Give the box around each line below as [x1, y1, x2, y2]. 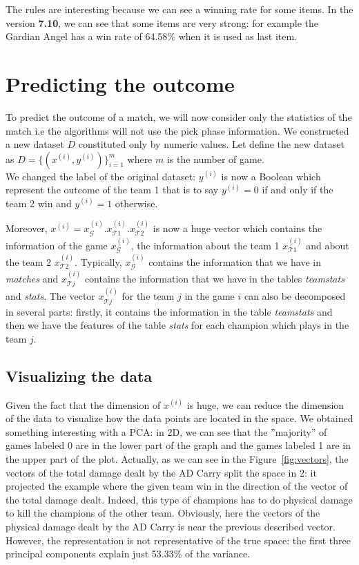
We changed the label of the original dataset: [6, 169, 196, 183]
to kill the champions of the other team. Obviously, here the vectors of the [6, 506, 320, 520]
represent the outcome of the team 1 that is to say [6, 182, 219, 197]
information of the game [6, 238, 108, 252]
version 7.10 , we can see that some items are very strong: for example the [6, 15, 319, 30]
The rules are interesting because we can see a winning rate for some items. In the [6, 2, 353, 16]
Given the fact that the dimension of [6, 397, 161, 412]
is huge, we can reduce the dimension [186, 397, 345, 412]
